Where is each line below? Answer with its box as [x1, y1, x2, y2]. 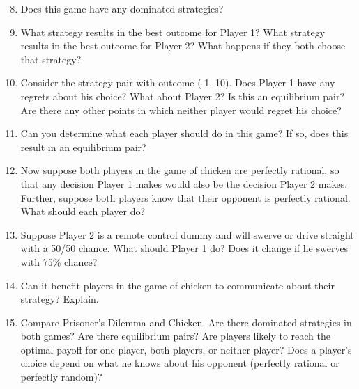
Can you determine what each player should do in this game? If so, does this [20, 126, 349, 141]
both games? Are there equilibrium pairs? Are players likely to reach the [20, 328, 331, 343]
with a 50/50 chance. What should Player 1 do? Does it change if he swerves [20, 241, 349, 255]
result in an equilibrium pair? [20, 139, 146, 154]
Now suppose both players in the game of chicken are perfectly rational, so [20, 163, 339, 177]
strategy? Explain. [20, 292, 99, 306]
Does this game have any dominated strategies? [20, 1, 224, 15]
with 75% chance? [20, 254, 98, 269]
